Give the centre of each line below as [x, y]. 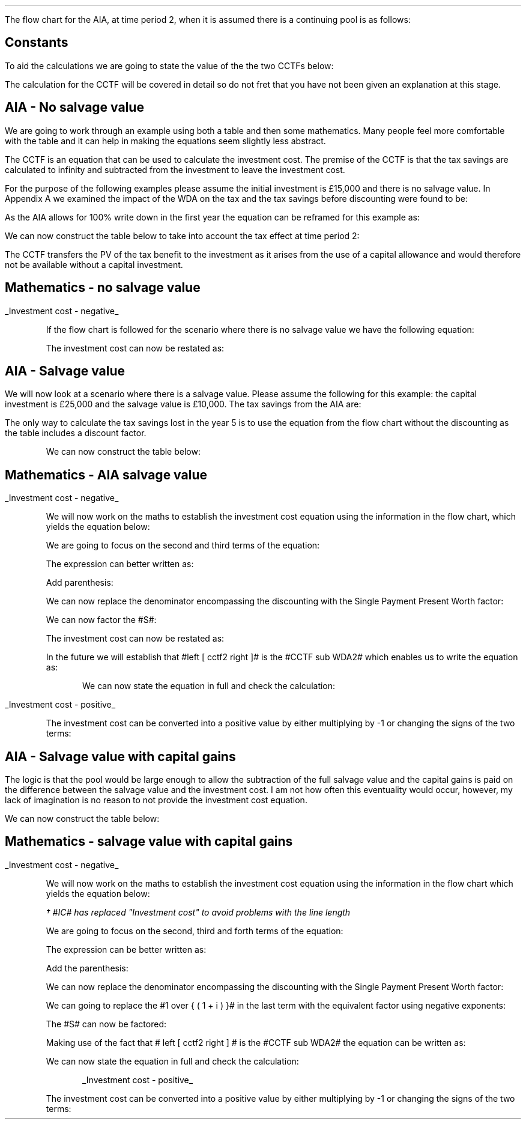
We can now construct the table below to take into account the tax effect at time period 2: [182, 235]
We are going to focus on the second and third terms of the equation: [183, 545]
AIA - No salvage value [74, 108]
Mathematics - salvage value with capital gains [149, 842]
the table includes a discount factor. [76, 433]
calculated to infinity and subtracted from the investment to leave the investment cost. [175, 169]
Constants [37, 43]
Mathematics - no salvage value [103, 288]
